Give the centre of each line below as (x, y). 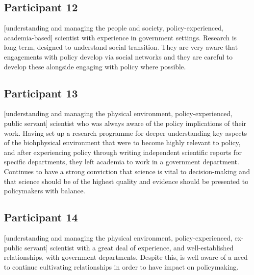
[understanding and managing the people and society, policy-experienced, (114, 28)
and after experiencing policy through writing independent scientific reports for (123, 152)
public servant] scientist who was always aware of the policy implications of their (125, 123)
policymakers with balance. (45, 191)
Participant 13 (41, 93)
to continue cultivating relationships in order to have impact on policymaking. (121, 266)
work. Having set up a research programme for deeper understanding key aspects (126, 133)
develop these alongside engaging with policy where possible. (95, 66)
